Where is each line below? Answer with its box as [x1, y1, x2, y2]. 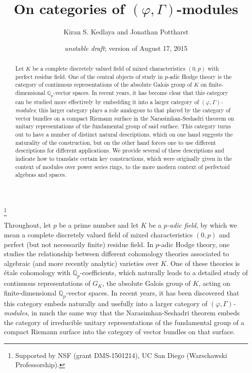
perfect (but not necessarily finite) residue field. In [4, 239, 154, 249]
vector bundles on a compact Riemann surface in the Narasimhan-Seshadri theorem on [15, 114, 234, 122]
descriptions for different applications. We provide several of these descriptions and [15, 146, 224, 155]
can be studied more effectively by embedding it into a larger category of [15, 98, 199, 106]
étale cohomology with [4, 267, 71, 278]
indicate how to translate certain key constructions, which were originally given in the [15, 155, 232, 163]
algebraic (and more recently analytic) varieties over [4, 258, 158, 268]
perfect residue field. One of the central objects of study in [15, 72, 163, 80]
